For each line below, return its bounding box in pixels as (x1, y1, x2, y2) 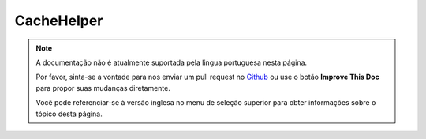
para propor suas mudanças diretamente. (35, 83, 171, 92)
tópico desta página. (35, 109, 103, 118)
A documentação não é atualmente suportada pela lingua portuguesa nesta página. (35, 58, 308, 67)
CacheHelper (14, 12, 103, 29)
